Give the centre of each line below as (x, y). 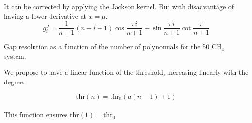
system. (15, 56)
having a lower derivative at (45, 16)
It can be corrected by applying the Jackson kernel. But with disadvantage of (119, 6)
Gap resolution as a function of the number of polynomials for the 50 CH (113, 47)
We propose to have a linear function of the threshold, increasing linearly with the (126, 72)
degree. (14, 82)
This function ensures (36, 115)
